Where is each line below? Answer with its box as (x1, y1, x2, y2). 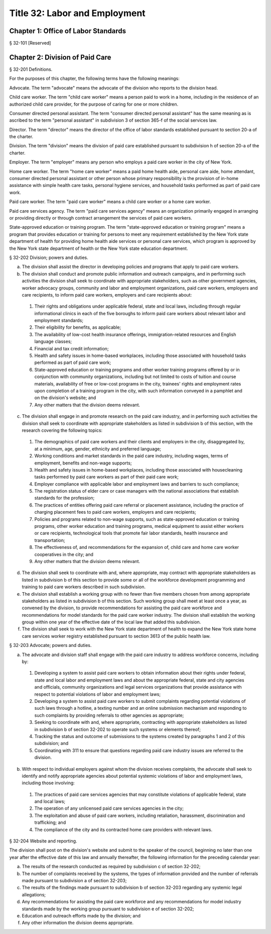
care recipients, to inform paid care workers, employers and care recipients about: (22, 292, 192, 298)
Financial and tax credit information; (34, 345, 109, 351)
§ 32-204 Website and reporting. (9, 838, 77, 844)
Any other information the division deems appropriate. (22, 920, 134, 926)
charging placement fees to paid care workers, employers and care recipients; (34, 509, 196, 515)
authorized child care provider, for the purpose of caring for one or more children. (9, 101, 179, 107)
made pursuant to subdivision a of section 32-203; (22, 877, 127, 883)
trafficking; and (34, 819, 66, 825)
